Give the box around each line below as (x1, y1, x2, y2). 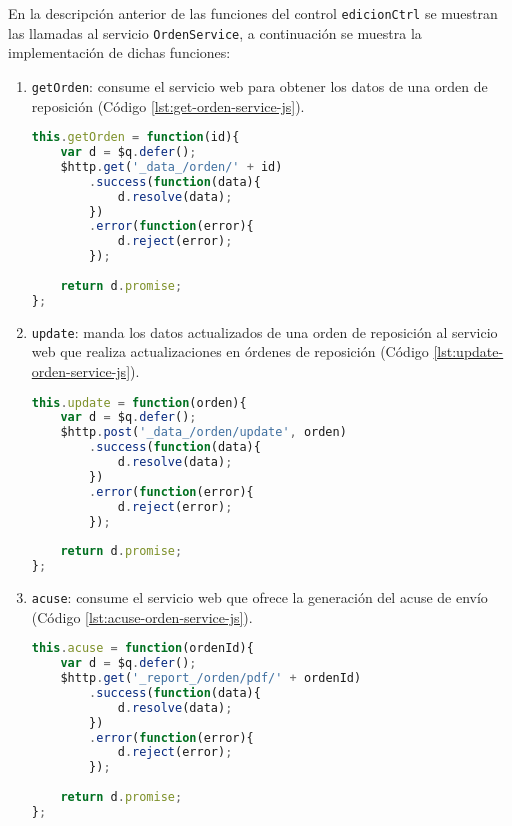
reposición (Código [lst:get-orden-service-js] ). (31, 95, 305, 116)
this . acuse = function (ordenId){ (31, 641, 254, 656)
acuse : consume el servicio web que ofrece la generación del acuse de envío (31, 587, 488, 607)
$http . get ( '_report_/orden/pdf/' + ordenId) (60, 671, 362, 685)
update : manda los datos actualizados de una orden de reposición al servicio (31, 321, 498, 342)
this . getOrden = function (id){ (31, 130, 240, 145)
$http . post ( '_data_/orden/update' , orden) (60, 425, 347, 440)
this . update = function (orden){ (31, 395, 247, 410)
